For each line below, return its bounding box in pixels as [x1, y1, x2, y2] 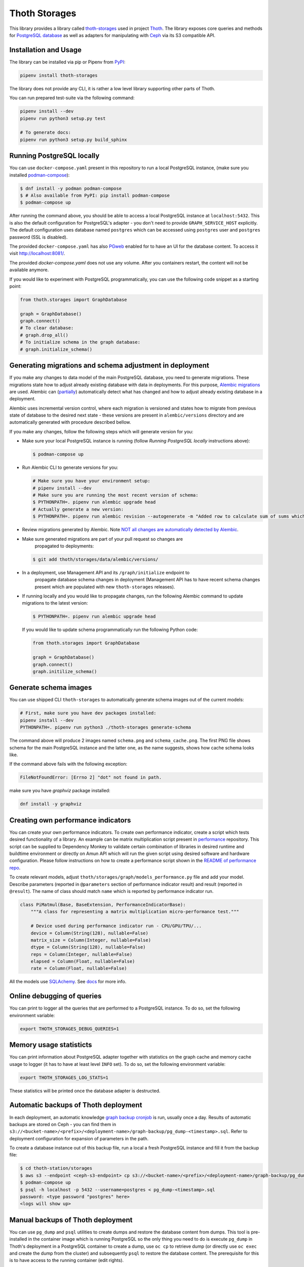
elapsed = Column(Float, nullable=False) [30, 958, 135, 964]
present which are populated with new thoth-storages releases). [34, 583, 175, 590]
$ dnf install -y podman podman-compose [20, 185, 122, 191]
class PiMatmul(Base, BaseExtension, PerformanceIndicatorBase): [20, 902, 186, 907]
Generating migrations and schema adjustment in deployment [9, 361, 210, 370]
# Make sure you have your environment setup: [32, 478, 150, 484]
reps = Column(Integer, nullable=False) [30, 951, 133, 957]
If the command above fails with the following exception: [9, 761, 128, 767]
